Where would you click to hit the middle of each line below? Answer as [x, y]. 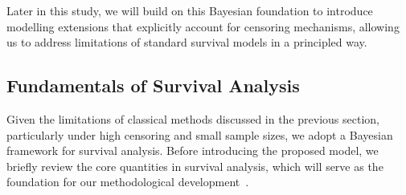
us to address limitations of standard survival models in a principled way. [187, 42]
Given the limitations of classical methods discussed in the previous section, [193, 118]
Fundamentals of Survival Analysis [153, 85]
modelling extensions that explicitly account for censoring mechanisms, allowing [203, 26]
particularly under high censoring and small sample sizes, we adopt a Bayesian [200, 134]
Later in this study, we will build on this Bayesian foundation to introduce [190, 10]
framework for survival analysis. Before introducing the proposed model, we [193, 150]
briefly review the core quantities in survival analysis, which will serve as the [195, 166]
